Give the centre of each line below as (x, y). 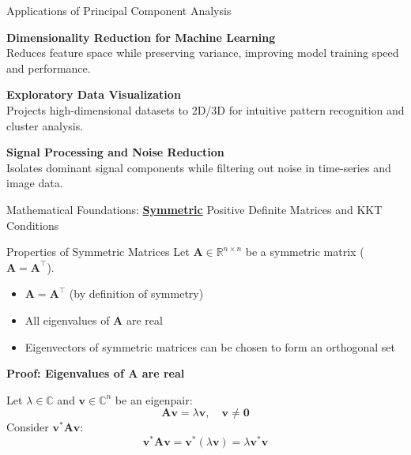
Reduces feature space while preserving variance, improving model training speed (203, 53)
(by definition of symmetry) (136, 293)
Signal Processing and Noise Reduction (115, 152)
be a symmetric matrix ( (305, 252)
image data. (35, 183)
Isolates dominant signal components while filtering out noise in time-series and (199, 167)
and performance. (49, 68)
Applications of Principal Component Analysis (119, 10)
